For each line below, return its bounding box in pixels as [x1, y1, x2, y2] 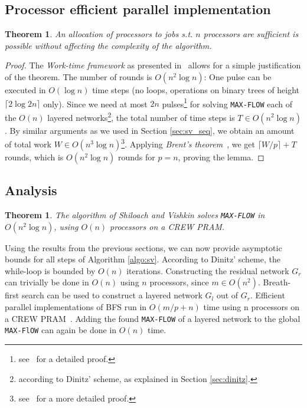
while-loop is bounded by [5, 264, 96, 277]
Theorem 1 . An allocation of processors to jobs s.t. [5, 28, 193, 40]
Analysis [5, 181, 57, 199]
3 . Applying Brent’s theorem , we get [121, 136, 255, 150]
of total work [5, 137, 51, 150]
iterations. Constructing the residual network [126, 264, 289, 277]
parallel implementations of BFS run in [5, 301, 147, 313]
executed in [5, 83, 46, 96]
